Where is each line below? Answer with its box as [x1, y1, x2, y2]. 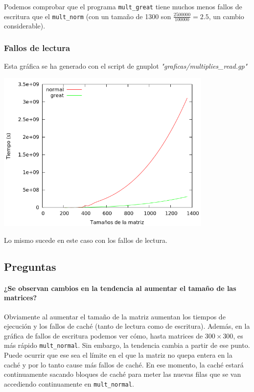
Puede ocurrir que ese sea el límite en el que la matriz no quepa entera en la [4, 350, 232, 360]
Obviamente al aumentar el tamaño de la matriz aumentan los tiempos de [4, 311, 226, 321]
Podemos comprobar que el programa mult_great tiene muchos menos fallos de [4, 1, 242, 11]
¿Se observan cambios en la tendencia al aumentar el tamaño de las [4, 283, 236, 293]
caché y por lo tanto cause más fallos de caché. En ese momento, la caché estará [4, 359, 244, 369]
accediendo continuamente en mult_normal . [4, 378, 134, 389]
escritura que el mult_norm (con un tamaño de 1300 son [4, 11, 171, 21]
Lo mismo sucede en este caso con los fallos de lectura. [4, 235, 167, 245]
